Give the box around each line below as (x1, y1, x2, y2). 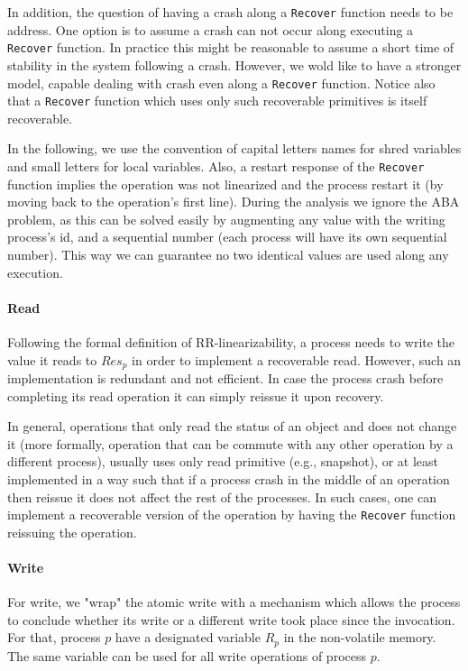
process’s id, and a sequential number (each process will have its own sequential (7, 227, 447, 246)
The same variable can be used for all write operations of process (7, 646, 366, 665)
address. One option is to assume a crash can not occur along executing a (7, 20, 414, 39)
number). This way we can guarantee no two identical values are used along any (7, 245, 449, 264)
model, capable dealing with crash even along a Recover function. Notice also (7, 73, 436, 92)
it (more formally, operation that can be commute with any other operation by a (7, 434, 454, 453)
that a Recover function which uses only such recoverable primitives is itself (7, 91, 427, 110)
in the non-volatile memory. (283, 628, 436, 647)
